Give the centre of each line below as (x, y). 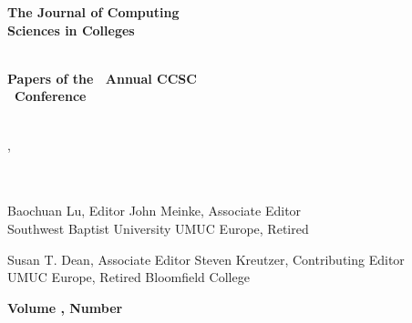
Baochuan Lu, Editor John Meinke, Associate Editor (154, 211)
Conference (51, 96)
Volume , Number (65, 307)
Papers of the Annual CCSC (102, 78)
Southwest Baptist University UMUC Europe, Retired (158, 228)
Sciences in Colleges (71, 30)
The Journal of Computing (93, 12)
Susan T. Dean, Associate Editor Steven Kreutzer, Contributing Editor (206, 259)
